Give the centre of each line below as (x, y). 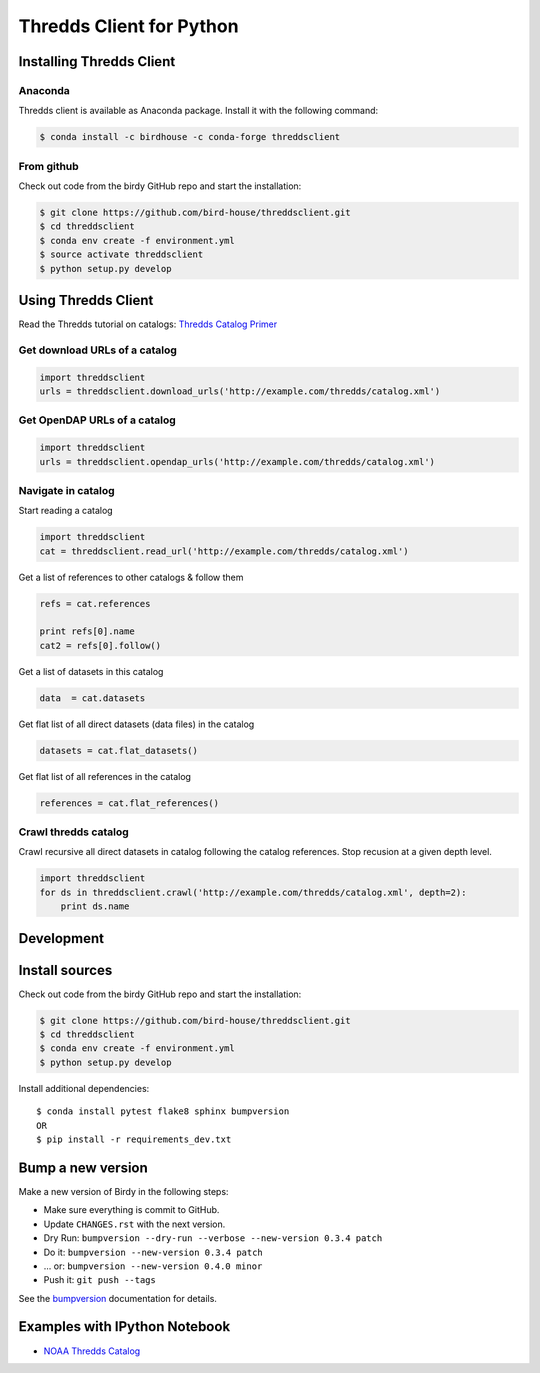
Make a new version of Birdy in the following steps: (123, 1191)
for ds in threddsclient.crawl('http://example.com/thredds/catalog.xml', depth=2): (253, 892)
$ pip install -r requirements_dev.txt (134, 1139)
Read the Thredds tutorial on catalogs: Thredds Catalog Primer (148, 324)
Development (61, 938)
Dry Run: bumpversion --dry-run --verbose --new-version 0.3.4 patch (213, 1238)
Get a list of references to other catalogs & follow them (131, 577)
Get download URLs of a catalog (97, 350)
